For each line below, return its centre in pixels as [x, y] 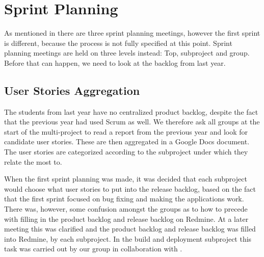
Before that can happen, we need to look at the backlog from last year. [115, 62]
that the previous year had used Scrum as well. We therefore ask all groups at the [132, 122]
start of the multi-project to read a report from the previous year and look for [126, 131]
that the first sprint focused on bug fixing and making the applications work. [124, 199]
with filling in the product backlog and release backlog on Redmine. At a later [126, 219]
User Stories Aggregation [72, 90]
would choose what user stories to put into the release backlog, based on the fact [130, 188]
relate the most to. [33, 161]
